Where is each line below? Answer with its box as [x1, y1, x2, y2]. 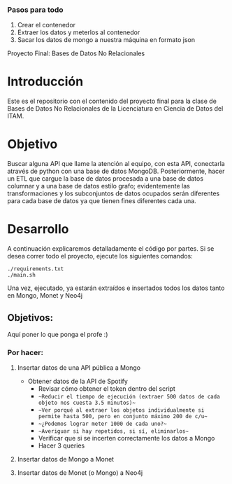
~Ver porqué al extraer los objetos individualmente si [38, 407, 205, 414]
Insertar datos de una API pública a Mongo [17, 364, 141, 372]
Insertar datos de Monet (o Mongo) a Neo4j [17, 469, 143, 477]
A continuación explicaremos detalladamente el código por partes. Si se [7, 244, 215, 253]
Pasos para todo [7, 5, 64, 15]
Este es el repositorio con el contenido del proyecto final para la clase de [7, 97, 217, 106]
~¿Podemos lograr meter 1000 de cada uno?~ [38, 420, 167, 428]
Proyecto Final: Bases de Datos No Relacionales [7, 49, 145, 57]
